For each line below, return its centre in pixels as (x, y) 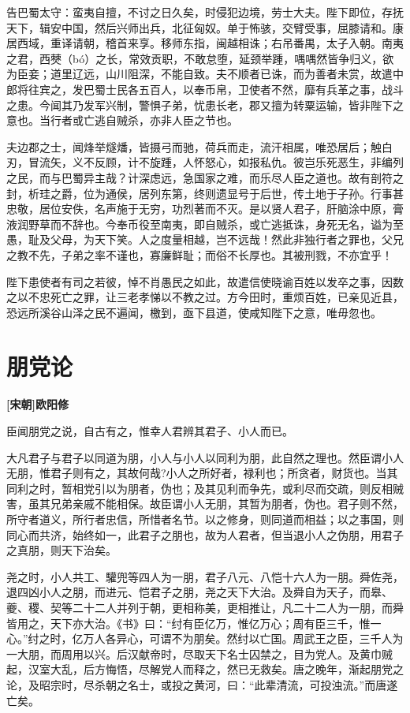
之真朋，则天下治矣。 (61, 550)
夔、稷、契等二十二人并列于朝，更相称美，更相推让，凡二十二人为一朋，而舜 (205, 607)
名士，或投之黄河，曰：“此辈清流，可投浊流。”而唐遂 (263, 684)
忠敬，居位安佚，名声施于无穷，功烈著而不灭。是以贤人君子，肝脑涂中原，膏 (205, 209)
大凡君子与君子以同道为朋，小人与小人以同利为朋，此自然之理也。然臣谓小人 (205, 457)
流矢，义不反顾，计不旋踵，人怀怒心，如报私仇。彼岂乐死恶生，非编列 (221, 162)
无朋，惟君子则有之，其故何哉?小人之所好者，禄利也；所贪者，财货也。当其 (202, 473)
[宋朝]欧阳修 (37, 404)
